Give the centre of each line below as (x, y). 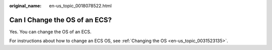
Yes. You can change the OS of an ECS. (50, 32)
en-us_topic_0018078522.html (80, 6)
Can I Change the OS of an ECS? (60, 20)
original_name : (25, 6)
